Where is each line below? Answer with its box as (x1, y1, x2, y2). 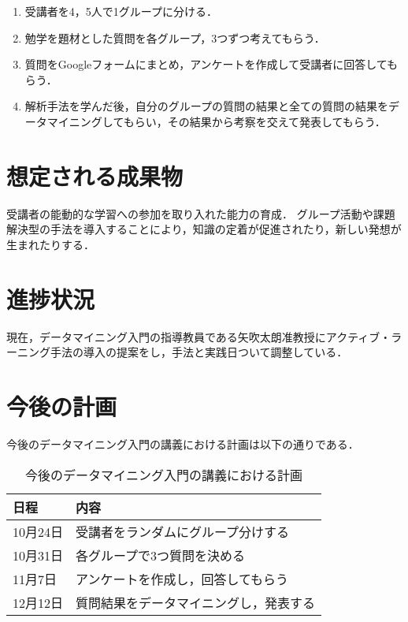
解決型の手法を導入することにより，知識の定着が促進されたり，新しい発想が (6, 221, 402, 237)
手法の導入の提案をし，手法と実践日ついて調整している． (50, 344, 348, 360)
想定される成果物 (6, 159, 184, 192)
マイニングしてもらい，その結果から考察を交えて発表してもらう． (46, 113, 386, 129)
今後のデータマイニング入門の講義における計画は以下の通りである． (6, 435, 359, 452)
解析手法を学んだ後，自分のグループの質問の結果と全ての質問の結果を (24, 98, 388, 114)
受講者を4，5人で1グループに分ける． (24, 3, 217, 19)
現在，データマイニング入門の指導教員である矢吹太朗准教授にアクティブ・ (6, 328, 391, 345)
